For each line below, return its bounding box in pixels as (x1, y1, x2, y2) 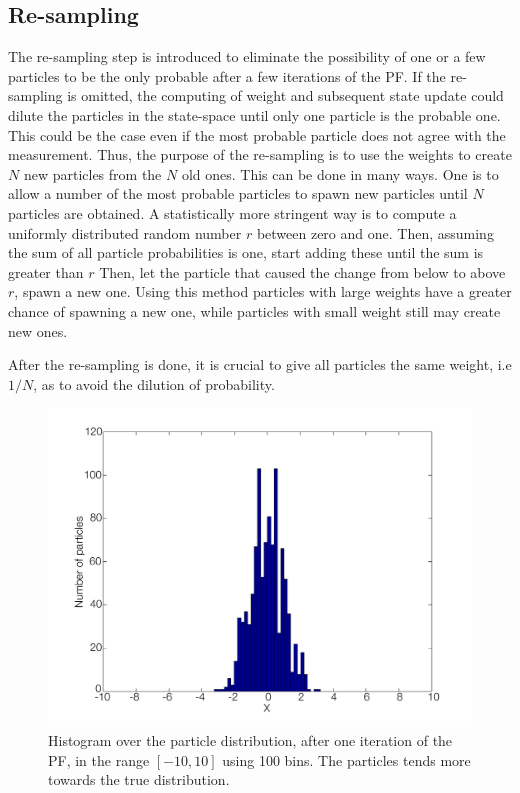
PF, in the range (48, 749, 150, 770)
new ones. (8, 320, 68, 341)
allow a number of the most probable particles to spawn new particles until (8, 183, 468, 204)
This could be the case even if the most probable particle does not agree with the (8, 124, 506, 145)
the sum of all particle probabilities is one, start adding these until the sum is (8, 242, 484, 263)
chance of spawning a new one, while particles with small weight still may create (8, 300, 501, 321)
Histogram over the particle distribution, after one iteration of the (48, 730, 453, 751)
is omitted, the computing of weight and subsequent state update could (67, 85, 504, 106)
